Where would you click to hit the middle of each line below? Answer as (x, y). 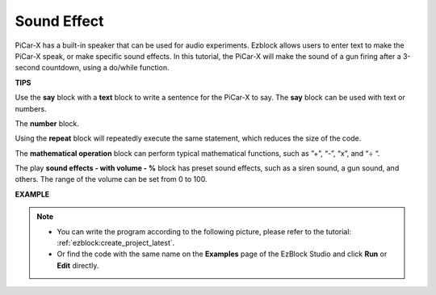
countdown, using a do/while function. (105, 68)
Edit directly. (78, 265)
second (27, 68)
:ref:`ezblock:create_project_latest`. (116, 243)
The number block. (47, 123)
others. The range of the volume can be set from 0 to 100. (111, 179)
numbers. (31, 108)
